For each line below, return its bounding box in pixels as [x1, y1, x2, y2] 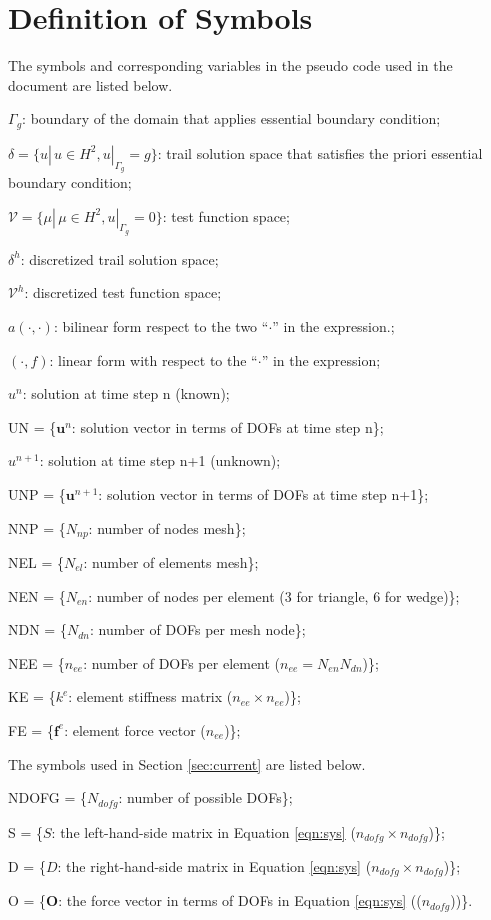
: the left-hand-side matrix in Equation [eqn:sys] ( [51, 821, 356, 842]
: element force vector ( [64, 719, 206, 740]
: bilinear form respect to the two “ [53, 315, 269, 336]
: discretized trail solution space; [20, 248, 219, 269]
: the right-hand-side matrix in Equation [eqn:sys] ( [57, 856, 372, 877]
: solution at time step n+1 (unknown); [39, 450, 281, 471]
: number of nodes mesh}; [88, 517, 246, 538]
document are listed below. [8, 74, 173, 95]
